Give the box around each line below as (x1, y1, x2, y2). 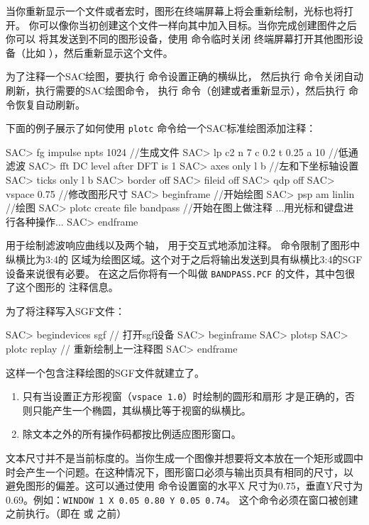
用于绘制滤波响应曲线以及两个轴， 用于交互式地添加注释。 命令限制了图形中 (6, 238, 360, 253)
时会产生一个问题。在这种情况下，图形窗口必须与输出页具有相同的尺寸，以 (6, 464, 353, 479)
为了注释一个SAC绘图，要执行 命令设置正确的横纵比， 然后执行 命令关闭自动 (6, 69, 363, 84)
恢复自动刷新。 (15, 96, 85, 111)
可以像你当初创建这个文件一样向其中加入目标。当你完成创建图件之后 (38, 17, 357, 32)
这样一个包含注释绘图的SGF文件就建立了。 (6, 365, 204, 380)
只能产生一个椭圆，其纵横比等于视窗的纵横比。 (32, 402, 251, 417)
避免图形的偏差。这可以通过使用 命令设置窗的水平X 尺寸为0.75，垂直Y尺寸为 (6, 478, 363, 493)
